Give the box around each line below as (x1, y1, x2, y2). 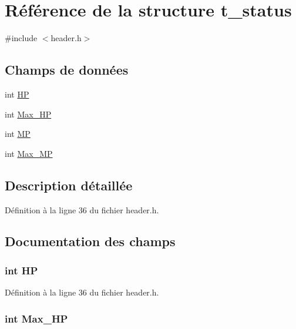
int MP (5, 127, 31, 140)
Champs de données (5, 61, 129, 79)
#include (5, 32, 38, 44)
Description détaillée (5, 176, 133, 194)
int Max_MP (5, 147, 53, 159)
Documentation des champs (5, 232, 176, 250)
